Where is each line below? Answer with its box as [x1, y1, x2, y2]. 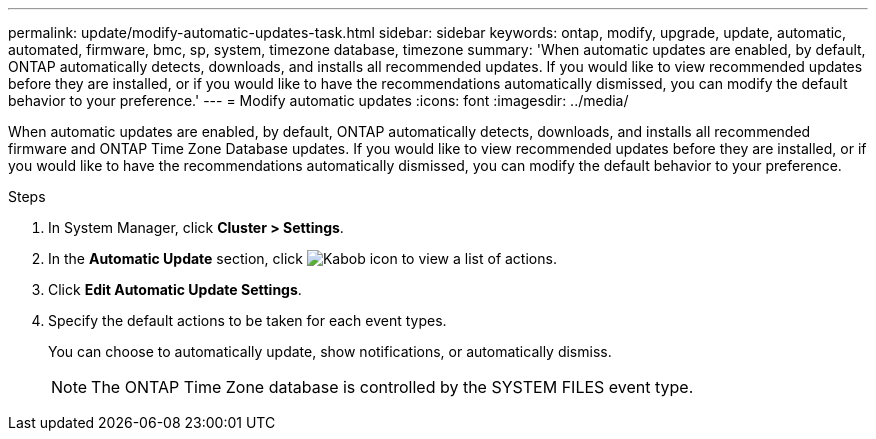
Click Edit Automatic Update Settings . [48, 281, 302, 298]
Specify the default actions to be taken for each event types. [48, 312, 447, 329]
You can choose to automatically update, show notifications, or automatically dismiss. [48, 343, 612, 360]
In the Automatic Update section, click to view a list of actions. [48, 250, 557, 267]
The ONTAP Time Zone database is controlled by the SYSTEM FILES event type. [91, 377, 694, 397]
